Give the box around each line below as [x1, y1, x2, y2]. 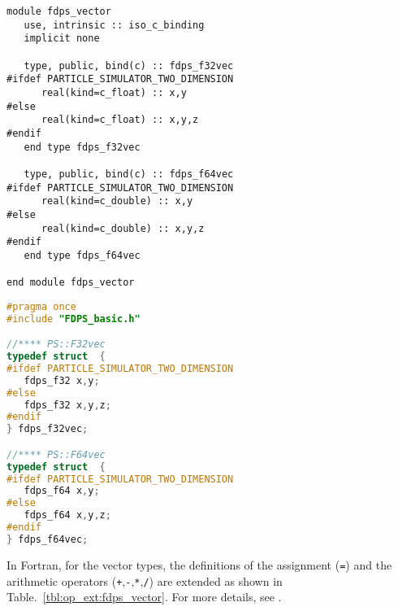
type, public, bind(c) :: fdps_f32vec [24, 59, 234, 72]
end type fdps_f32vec [24, 141, 141, 153]
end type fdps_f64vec [24, 249, 141, 261]
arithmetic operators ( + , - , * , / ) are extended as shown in [6, 572, 283, 589]
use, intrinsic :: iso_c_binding [24, 19, 205, 31]
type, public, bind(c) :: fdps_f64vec [24, 168, 234, 180]
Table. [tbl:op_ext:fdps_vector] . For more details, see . [6, 588, 282, 605]
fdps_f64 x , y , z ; [24, 509, 111, 522]
